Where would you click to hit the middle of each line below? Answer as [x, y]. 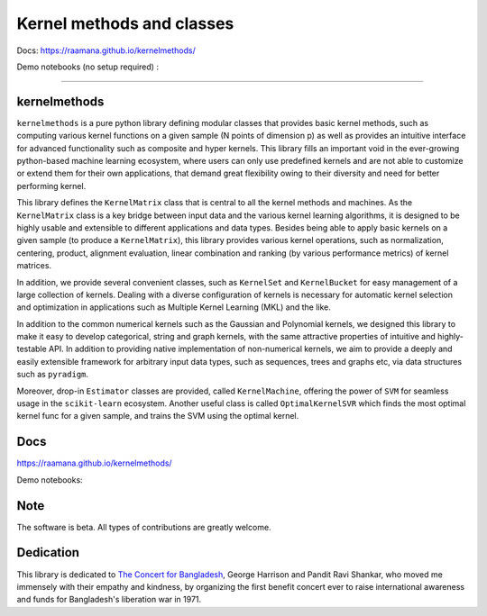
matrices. [34, 266]
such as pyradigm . [53, 375]
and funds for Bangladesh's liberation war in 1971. [109, 600]
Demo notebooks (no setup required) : [88, 67]
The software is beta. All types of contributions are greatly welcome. [144, 527]
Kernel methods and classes [125, 23]
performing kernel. [51, 186]
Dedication [48, 553]
